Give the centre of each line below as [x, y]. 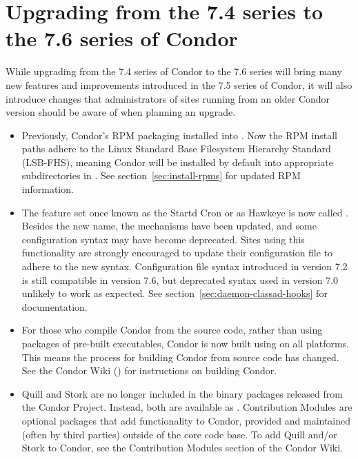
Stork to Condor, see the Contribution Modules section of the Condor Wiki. [182, 448]
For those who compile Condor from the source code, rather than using [172, 330]
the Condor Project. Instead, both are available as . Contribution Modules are [187, 407]
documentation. [54, 306]
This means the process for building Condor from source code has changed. [180, 357]
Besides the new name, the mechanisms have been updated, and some [169, 226]
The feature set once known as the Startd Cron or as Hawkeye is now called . [185, 212]
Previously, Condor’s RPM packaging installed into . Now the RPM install [179, 135]
